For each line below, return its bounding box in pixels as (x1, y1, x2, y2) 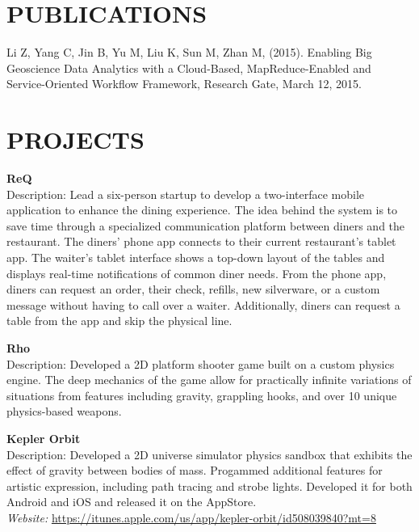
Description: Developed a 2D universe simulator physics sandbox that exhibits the (6, 445, 413, 462)
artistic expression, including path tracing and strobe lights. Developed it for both (6, 477, 413, 494)
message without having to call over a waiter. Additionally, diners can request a (6, 296, 400, 313)
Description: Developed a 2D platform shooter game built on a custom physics (6, 355, 395, 372)
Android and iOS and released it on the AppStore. (6, 493, 257, 510)
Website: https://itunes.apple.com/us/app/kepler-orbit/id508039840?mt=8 (6, 509, 376, 526)
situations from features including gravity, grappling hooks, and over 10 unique (6, 386, 397, 403)
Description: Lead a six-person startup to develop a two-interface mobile (6, 185, 365, 202)
